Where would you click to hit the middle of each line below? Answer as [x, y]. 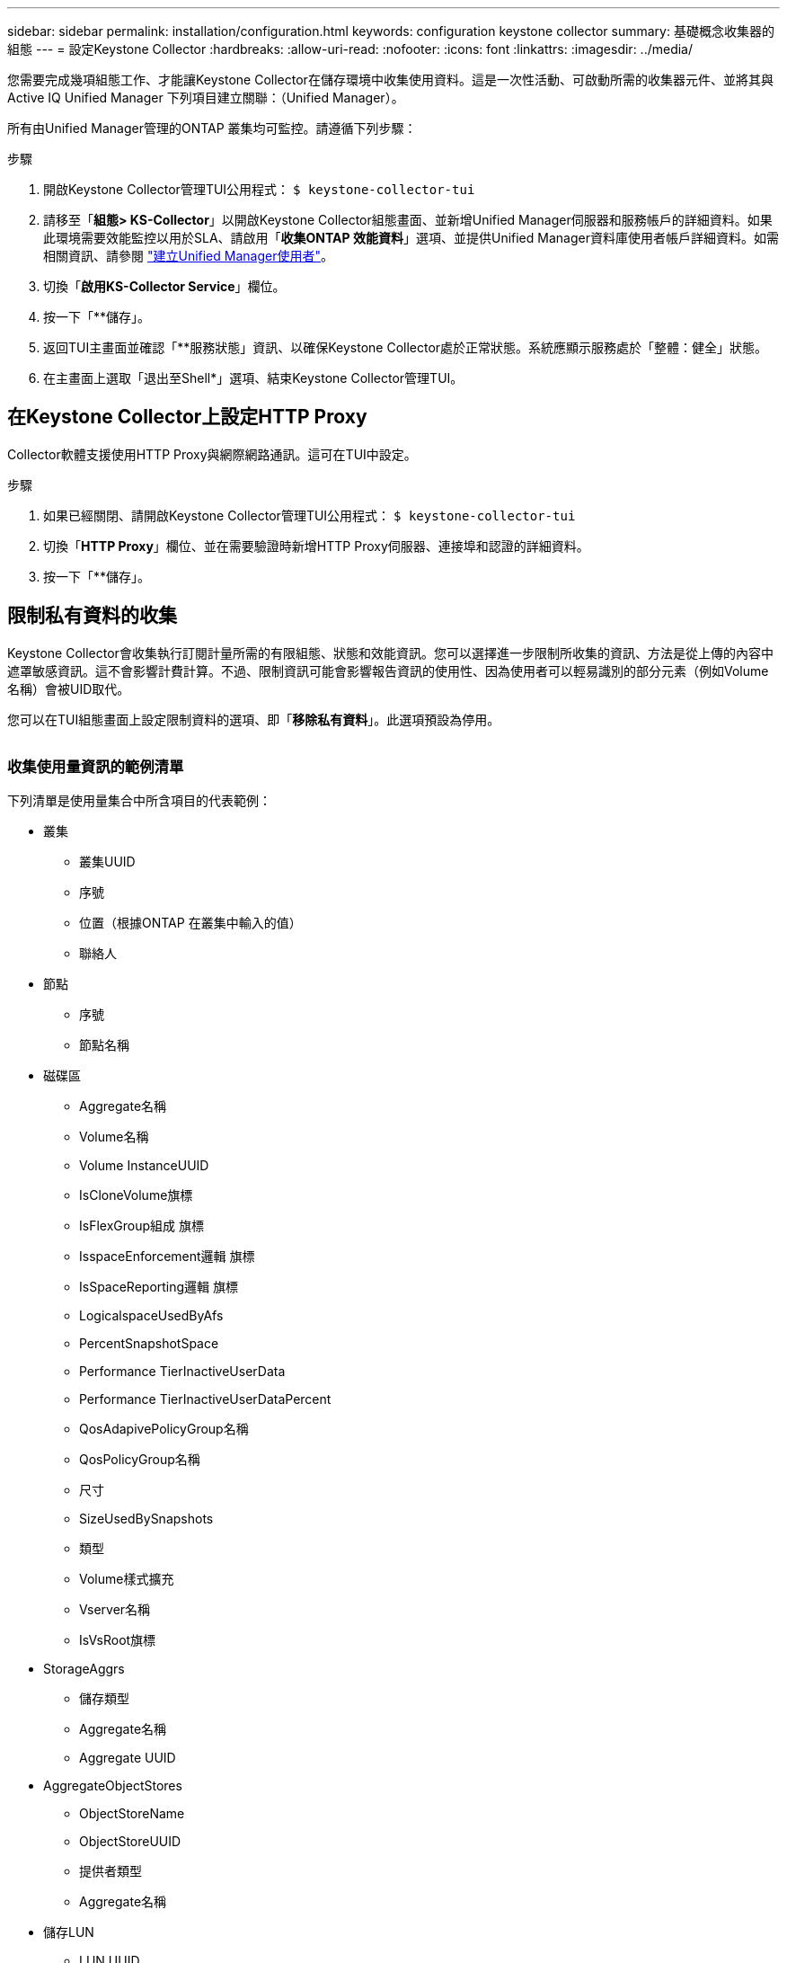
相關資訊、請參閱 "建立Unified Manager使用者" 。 [188, 256]
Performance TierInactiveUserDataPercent [205, 1399]
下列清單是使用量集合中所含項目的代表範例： [139, 801]
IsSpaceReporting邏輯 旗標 [159, 1287]
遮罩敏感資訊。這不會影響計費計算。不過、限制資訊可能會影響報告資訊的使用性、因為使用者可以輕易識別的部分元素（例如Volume [388, 671]
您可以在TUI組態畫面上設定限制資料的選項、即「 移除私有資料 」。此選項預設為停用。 [254, 719]
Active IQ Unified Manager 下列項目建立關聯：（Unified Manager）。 [206, 98]
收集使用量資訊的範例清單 [96, 767]
